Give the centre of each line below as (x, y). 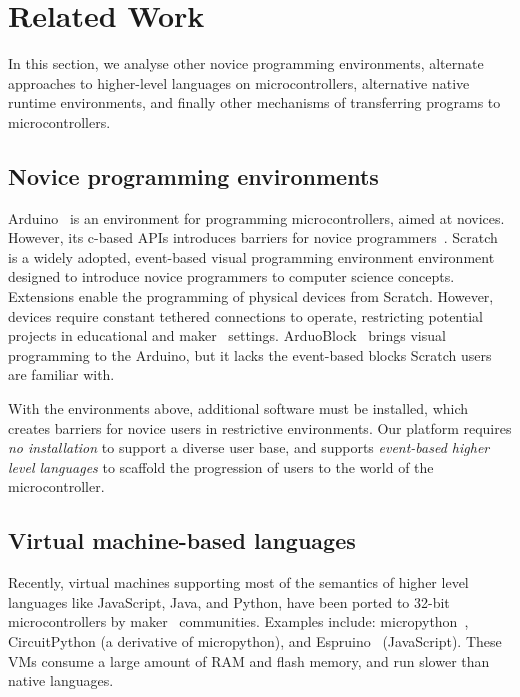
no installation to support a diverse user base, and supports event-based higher (249, 447)
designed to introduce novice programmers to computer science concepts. (231, 276)
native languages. (61, 680)
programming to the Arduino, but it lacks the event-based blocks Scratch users (250, 354)
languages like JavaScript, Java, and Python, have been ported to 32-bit (229, 601)
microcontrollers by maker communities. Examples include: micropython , (238, 621)
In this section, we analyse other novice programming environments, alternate (246, 63)
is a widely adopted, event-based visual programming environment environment (251, 256)
